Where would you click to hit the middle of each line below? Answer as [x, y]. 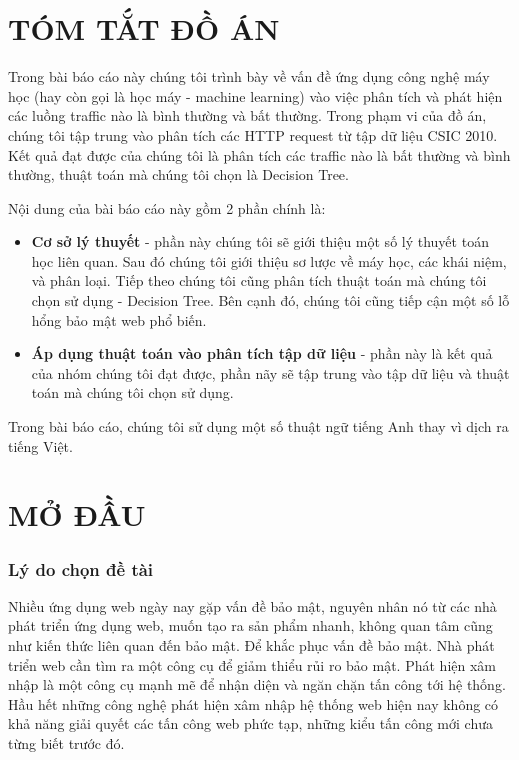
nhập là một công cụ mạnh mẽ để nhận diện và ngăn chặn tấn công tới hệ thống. [257, 684]
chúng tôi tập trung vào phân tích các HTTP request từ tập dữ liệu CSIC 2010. [253, 134]
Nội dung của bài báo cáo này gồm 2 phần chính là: [167, 207]
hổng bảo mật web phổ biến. [119, 319]
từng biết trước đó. [66, 742]
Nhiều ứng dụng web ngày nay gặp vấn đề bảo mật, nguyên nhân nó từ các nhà [252, 605]
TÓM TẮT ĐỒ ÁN [144, 28]
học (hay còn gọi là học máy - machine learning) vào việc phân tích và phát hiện [255, 95]
